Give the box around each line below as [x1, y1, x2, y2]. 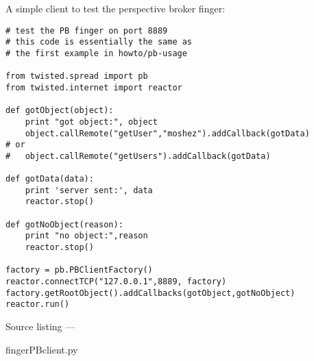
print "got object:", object [25, 116, 158, 127]
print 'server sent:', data [25, 185, 153, 195]
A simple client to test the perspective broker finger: [5, 1, 226, 15]
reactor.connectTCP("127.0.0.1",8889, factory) [5, 277, 227, 287]
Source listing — [5, 319, 75, 333]
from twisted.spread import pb [5, 71, 148, 82]
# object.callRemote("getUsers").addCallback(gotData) [5, 151, 271, 161]
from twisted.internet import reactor [5, 82, 182, 92]
